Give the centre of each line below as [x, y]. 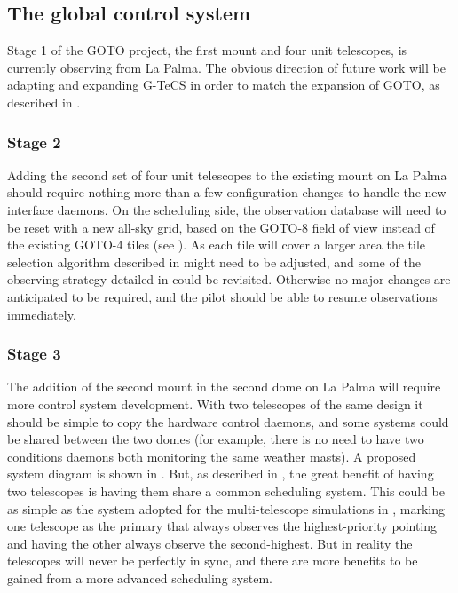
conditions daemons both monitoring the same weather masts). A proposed [212, 456]
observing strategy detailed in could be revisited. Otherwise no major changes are [229, 279]
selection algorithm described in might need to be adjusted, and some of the [214, 261]
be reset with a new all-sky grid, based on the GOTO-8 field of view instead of [221, 227]
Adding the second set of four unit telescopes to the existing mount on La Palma [227, 174]
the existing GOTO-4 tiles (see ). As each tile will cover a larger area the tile [217, 245]
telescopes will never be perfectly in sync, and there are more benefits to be [213, 561]
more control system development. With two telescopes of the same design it [215, 403]
